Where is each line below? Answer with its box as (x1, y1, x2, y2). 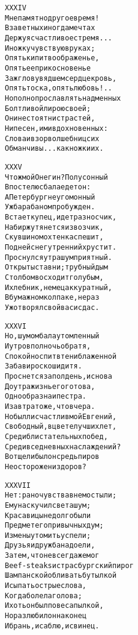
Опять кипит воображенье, (5, 54, 100, 63)
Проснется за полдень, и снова (5, 371, 113, 381)
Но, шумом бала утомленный (5, 332, 100, 341)
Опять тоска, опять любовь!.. (5, 84, 112, 93)
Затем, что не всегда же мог (5, 551, 100, 560)
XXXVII (5, 481, 31, 490)
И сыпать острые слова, (5, 581, 87, 590)
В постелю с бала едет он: (5, 183, 91, 192)
